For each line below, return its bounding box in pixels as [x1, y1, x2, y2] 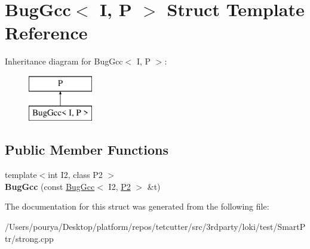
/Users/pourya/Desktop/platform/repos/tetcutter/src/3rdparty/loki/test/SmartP [5, 220, 306, 233]
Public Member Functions [5, 140, 168, 159]
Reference [5, 20, 88, 45]
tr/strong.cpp [5, 232, 54, 244]
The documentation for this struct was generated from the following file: [5, 200, 269, 213]
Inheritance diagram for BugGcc [5, 55, 123, 67]
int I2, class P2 [48, 168, 103, 181]
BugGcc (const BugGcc [5, 180, 95, 192]
